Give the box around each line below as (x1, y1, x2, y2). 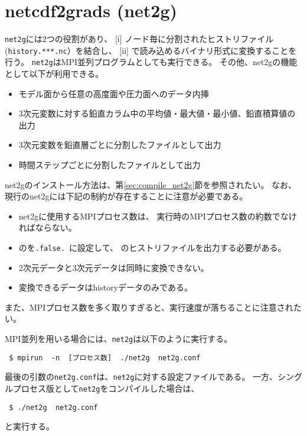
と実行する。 (5, 420, 54, 432)
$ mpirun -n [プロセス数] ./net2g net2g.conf (9, 353, 201, 362)
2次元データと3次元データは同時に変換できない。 (18, 261, 209, 273)
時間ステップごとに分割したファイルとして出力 (18, 159, 201, 171)
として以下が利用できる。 (5, 67, 104, 80)
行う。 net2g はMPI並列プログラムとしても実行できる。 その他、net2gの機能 (5, 56, 298, 68)
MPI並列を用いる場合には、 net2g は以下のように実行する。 (5, 332, 233, 345)
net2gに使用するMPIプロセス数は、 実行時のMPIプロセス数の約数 (18, 209, 272, 222)
